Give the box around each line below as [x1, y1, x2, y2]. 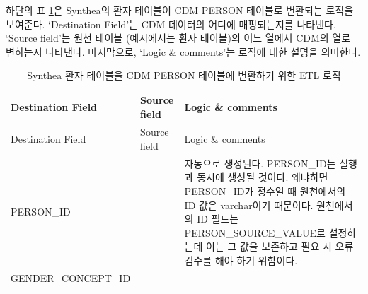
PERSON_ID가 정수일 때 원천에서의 [184, 184, 346, 199]
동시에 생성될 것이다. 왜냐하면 [197, 170, 328, 184]
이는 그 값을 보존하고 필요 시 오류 [206, 239, 354, 254]
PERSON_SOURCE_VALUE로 [184, 225, 326, 240]
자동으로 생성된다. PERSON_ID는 [184, 155, 336, 170]
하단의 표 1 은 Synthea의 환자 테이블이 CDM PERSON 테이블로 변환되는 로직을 [6, 3, 354, 17]
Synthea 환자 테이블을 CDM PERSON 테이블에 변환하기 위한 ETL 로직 [27, 68, 341, 83]
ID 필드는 [197, 211, 239, 226]
